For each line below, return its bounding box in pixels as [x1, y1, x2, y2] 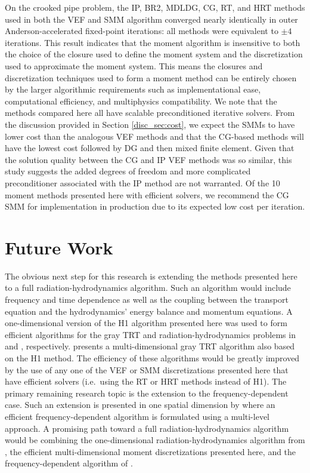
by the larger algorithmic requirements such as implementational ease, [5, 83, 261, 96]
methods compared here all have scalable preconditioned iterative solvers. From [5, 106, 295, 119]
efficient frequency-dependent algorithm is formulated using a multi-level [5, 410, 269, 422]
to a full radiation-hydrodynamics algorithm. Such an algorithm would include [5, 281, 291, 294]
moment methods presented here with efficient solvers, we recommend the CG [5, 188, 289, 201]
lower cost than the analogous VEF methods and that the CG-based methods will [5, 130, 304, 142]
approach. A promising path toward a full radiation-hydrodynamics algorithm [5, 422, 289, 434]
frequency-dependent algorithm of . [5, 457, 133, 469]
